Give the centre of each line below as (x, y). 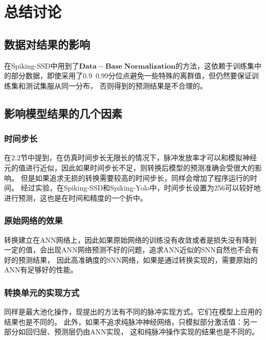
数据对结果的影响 (47, 44)
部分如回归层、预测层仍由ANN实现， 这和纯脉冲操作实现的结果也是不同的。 (132, 332)
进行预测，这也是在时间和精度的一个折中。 (76, 197)
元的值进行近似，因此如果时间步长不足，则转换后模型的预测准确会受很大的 (129, 167)
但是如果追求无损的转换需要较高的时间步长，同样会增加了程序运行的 (135, 177)
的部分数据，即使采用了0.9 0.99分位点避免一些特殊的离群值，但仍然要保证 (128, 76)
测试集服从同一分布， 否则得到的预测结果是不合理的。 (116, 85)
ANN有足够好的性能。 (41, 270)
